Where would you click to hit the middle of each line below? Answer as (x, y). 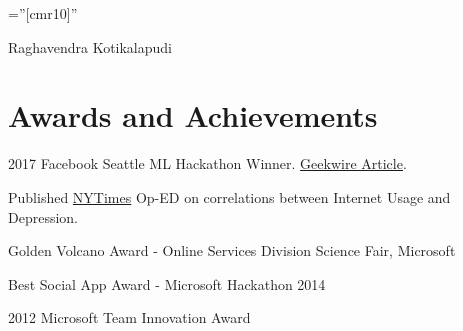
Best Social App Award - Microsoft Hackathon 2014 (167, 283)
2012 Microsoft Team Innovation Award (129, 317)
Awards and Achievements (193, 115)
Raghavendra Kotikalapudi (90, 46)
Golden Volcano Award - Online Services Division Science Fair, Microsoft (232, 250)
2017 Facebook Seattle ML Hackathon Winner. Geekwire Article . (207, 163)
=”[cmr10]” (43, 13)
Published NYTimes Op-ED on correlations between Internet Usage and (229, 196)
